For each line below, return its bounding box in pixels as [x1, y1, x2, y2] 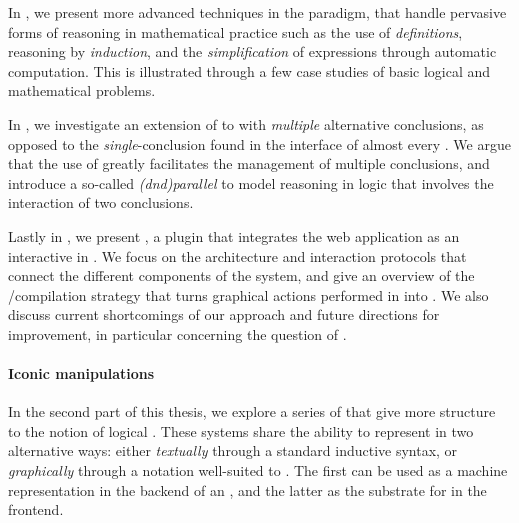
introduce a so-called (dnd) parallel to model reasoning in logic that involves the [8, 172, 494, 193]
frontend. [8, 499, 64, 520]
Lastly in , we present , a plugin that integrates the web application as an [8, 225, 460, 246]
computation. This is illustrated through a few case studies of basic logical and [8, 60, 491, 81]
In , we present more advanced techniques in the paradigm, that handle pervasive [8, 2, 507, 22]
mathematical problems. [8, 80, 156, 101]
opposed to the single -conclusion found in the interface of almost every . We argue [8, 133, 511, 154]
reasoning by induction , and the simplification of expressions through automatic [8, 41, 497, 62]
